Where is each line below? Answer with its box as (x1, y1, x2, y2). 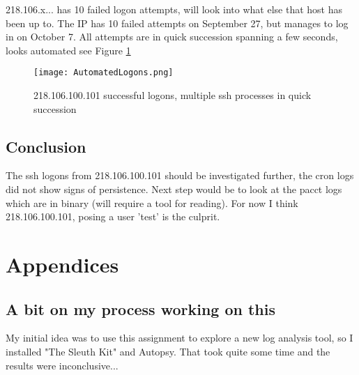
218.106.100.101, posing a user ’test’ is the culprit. (6, 209, 220, 224)
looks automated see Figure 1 (6, 43, 131, 57)
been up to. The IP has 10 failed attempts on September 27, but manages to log (6, 15, 349, 30)
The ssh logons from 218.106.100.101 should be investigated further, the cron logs (6, 168, 354, 183)
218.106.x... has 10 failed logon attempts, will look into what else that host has (6, 2, 342, 16)
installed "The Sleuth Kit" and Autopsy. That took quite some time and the (6, 344, 330, 358)
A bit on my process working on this (6, 298, 276, 319)
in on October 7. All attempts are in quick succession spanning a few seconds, (6, 29, 338, 44)
